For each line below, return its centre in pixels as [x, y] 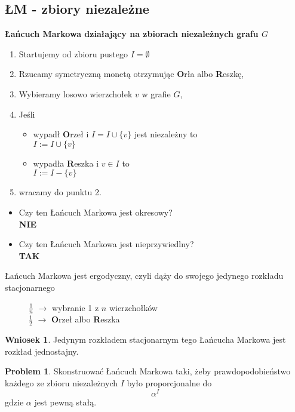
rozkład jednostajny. [42, 351]
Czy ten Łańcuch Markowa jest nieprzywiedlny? [106, 244]
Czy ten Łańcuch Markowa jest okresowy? [96, 212]
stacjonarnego [30, 287]
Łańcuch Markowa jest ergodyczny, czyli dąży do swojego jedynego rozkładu [144, 276]
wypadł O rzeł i [61, 134]
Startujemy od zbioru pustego [73, 53]
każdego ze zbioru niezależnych [62, 382]
